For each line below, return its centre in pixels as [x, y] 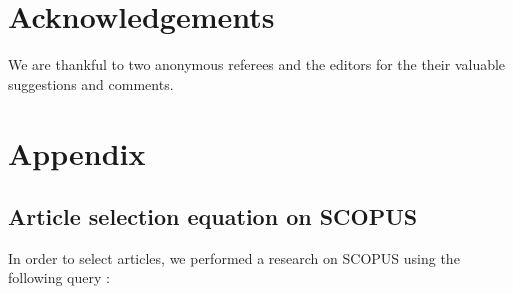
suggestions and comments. [91, 83]
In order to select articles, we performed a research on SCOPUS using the [234, 257]
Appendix [77, 152]
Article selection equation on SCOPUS [213, 216]
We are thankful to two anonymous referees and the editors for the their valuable [257, 64]
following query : [59, 277]
